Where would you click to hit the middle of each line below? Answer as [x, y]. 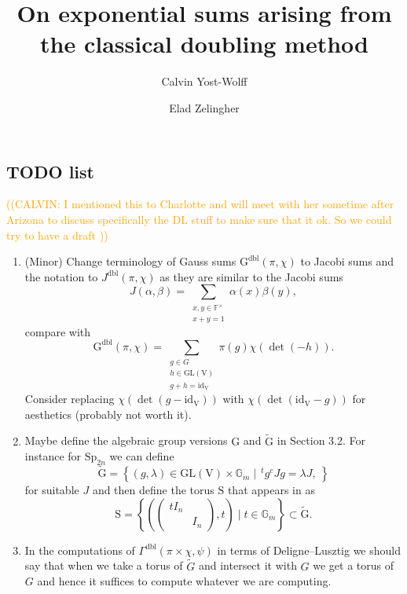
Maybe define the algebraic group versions [126, 440]
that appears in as [271, 490]
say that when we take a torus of [104, 565]
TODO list [50, 171]
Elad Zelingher [204, 107]
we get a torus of [354, 565]
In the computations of [80, 550]
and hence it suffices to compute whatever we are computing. [184, 581]
